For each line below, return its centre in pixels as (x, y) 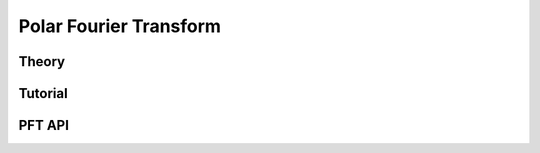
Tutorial (43, 93)
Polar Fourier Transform (120, 26)
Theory (42, 61)
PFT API (44, 125)
